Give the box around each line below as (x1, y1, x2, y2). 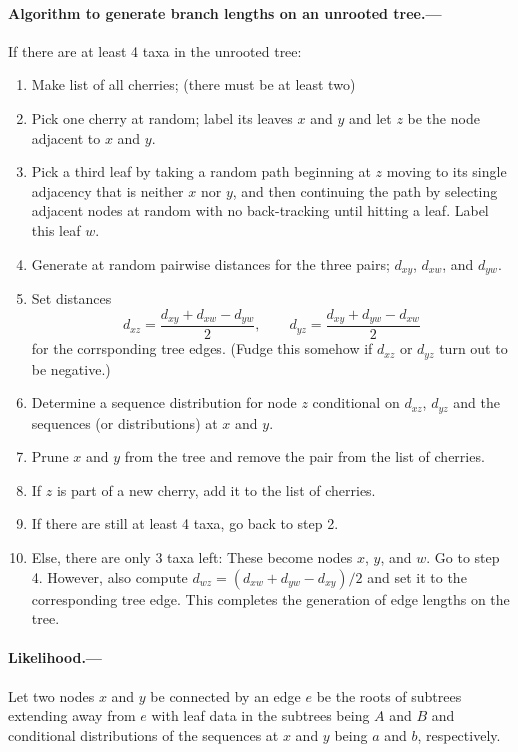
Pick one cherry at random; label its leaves (31, 107, 293, 128)
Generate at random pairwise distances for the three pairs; (31, 253, 390, 274)
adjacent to (31, 127, 101, 148)
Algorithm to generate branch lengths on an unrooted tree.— (8, 2, 442, 23)
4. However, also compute (31, 566, 188, 587)
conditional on (312, 392, 400, 413)
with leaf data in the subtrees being (151, 705, 370, 726)
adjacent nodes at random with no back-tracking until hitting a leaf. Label (31, 200, 489, 221)
